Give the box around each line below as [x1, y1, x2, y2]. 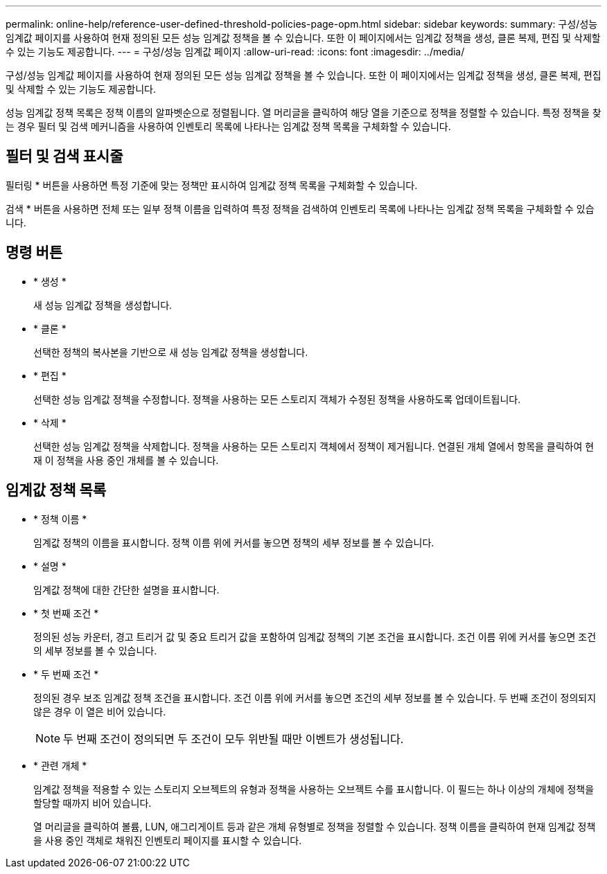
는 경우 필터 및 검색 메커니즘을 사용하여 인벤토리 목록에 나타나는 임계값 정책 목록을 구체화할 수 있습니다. [6, 121, 451, 132]
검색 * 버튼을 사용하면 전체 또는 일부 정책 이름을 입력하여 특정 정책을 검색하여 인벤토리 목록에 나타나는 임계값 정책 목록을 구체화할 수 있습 [6, 202, 595, 215]
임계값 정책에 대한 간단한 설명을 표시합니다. [33, 583, 220, 596]
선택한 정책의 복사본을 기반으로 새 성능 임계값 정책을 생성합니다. [33, 346, 308, 358]
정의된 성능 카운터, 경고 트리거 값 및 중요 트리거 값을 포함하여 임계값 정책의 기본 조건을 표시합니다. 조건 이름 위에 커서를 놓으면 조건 [33, 630, 597, 643]
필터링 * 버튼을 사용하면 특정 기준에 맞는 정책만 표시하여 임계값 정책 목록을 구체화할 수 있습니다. [6, 179, 418, 191]
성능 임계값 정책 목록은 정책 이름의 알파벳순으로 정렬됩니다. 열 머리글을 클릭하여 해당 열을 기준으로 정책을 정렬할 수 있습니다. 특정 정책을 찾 [6, 107, 601, 118]
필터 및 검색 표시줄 [6, 148, 123, 166]
